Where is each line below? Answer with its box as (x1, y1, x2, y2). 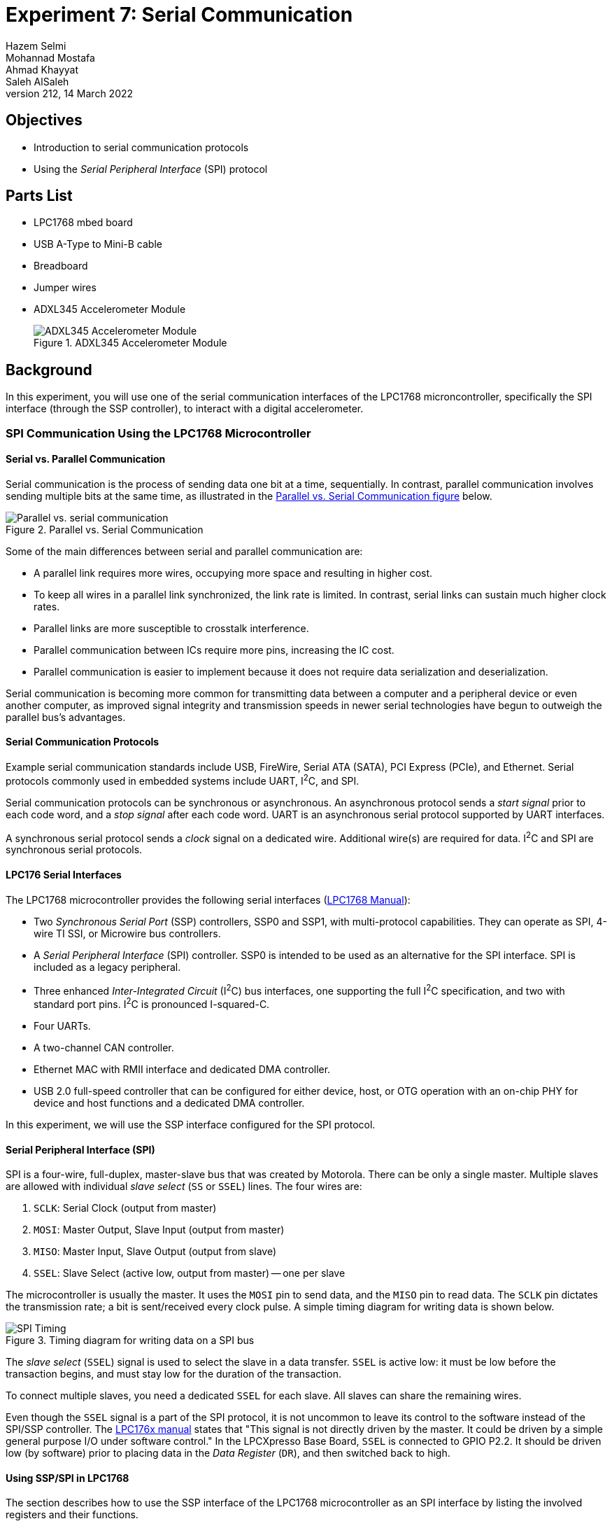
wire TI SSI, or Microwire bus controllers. (34, 927, 221, 939)
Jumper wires (34, 281, 97, 294)
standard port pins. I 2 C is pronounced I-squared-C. (34, 996, 270, 1010)
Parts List (6, 187, 73, 205)
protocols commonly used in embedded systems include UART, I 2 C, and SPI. (6, 773, 360, 787)
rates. (34, 600, 60, 612)
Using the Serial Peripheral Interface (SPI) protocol (34, 162, 268, 175)
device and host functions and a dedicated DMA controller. (34, 1096, 305, 1109)
